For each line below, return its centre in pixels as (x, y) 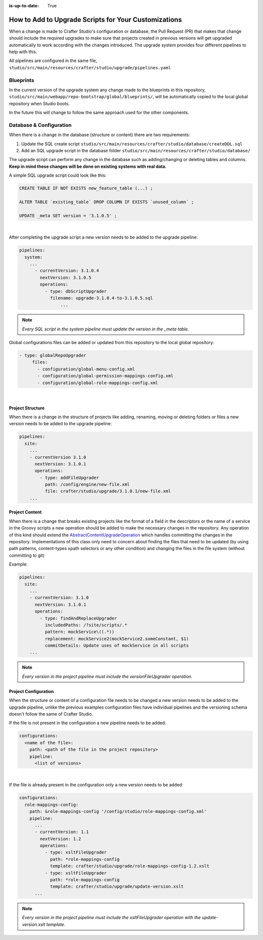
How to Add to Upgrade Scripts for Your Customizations (95, 20)
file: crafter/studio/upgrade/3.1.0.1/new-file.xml (108, 491)
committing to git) (27, 555)
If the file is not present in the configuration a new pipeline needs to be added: (88, 723)
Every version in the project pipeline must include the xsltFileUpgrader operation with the (112, 918)
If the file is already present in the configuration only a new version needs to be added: (96, 785)
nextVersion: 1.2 (60, 839)
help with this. (23, 52)
